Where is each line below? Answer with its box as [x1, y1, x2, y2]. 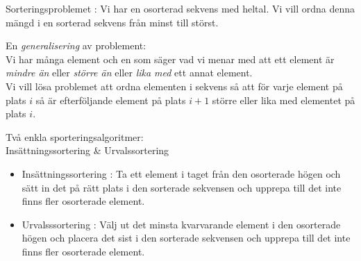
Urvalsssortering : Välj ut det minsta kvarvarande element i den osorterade [22, 217, 341, 231]
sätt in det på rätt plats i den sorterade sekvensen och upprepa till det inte [22, 180, 342, 194]
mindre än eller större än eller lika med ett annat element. [6, 65, 253, 80]
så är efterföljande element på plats [35, 92, 186, 107]
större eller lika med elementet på [212, 92, 355, 107]
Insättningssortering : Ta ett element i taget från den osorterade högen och [22, 166, 341, 180]
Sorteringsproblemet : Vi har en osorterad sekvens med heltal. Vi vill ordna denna [6, 1, 355, 15]
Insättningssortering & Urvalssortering [6, 143, 169, 158]
